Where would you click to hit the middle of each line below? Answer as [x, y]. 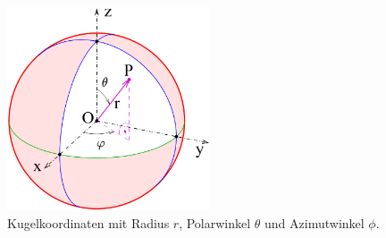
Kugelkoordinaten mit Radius [88, 222]
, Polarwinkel [215, 222]
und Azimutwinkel [315, 222]
